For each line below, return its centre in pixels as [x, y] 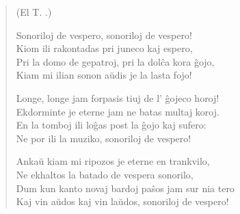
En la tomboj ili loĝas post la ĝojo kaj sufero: [111, 125]
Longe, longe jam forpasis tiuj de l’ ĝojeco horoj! [118, 97]
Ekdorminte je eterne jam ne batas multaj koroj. [118, 111]
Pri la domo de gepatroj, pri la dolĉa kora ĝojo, [115, 61]
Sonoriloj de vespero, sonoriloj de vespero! [104, 35]
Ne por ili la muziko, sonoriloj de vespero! [104, 138]
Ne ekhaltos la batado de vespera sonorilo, [105, 174]
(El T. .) [34, 12]
